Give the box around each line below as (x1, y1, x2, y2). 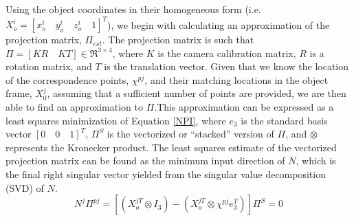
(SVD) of (5, 180, 44, 195)
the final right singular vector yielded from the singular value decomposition (5, 167, 326, 181)
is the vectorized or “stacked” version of (107, 126, 274, 141)
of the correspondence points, (5, 72, 129, 87)
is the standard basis (241, 113, 328, 127)
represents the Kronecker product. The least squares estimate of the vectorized (5, 140, 337, 154)
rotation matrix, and (5, 59, 92, 74)
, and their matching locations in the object (144, 72, 329, 87)
